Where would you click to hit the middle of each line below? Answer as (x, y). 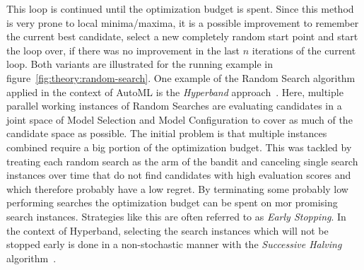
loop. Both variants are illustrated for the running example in (140, 64)
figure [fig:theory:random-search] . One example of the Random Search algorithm (181, 77)
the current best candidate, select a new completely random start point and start (182, 36)
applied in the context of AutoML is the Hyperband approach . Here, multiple (175, 92)
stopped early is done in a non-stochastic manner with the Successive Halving (174, 244)
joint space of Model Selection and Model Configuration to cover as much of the (180, 119)
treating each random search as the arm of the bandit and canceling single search (182, 161)
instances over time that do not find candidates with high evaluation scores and (179, 175)
